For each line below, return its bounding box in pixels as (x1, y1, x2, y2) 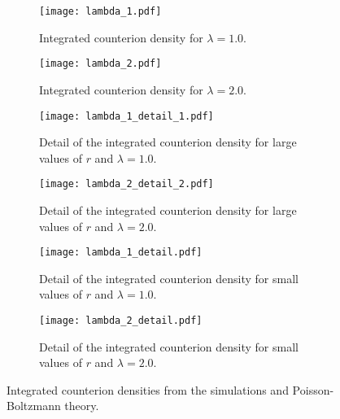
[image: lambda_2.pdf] (39, 58, 162, 70)
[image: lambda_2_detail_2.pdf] (39, 178, 214, 190)
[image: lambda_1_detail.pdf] (39, 247, 203, 259)
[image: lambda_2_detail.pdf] (39, 315, 203, 327)
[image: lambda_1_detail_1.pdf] (39, 110, 214, 122)
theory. (64, 397, 99, 414)
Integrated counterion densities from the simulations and (7, 381, 289, 398)
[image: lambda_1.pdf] (39, 6, 162, 17)
